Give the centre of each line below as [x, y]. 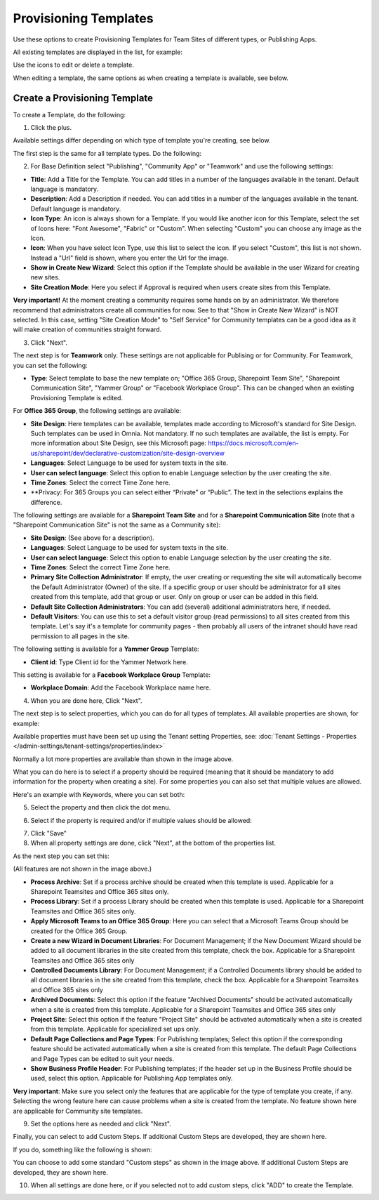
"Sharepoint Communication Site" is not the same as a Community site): [117, 525]
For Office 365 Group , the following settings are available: [97, 411]
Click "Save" [48, 833]
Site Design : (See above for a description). [92, 538]
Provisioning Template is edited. [77, 397]
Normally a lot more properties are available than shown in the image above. [123, 759]
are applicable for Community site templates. [78, 1111]
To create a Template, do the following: [69, 114]
